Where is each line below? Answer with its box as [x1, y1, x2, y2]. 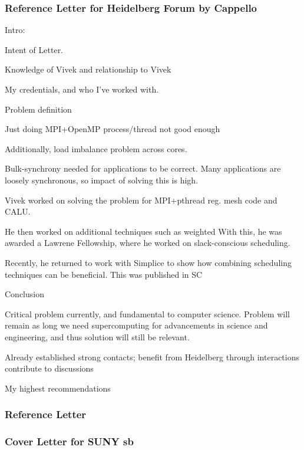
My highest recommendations [5, 382, 111, 394]
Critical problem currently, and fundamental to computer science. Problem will [5, 307, 290, 320]
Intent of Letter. [5, 43, 64, 55]
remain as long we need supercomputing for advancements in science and [5, 319, 268, 331]
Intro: [5, 24, 25, 36]
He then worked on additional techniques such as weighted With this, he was [5, 225, 282, 237]
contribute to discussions [5, 362, 94, 375]
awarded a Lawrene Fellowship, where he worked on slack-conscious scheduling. [5, 237, 290, 249]
